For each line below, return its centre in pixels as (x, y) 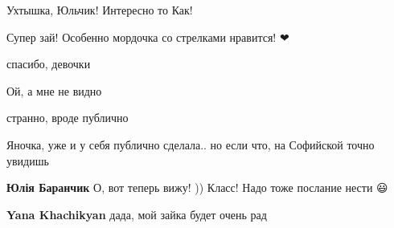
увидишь (28, 160)
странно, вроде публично (68, 118)
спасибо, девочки (49, 64)
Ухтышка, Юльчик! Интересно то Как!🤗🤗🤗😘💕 (108, 10)
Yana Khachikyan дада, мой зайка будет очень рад (137, 214)
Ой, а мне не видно (54, 90)
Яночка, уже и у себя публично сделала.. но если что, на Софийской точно (191, 144)
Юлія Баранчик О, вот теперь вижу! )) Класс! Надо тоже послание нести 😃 (197, 187)
